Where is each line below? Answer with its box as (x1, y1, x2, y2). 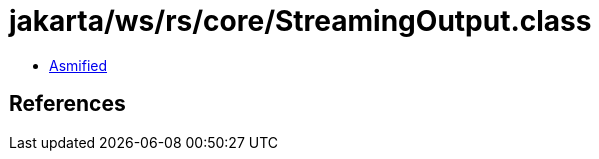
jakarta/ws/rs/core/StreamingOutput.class (9, 4, 592, 38)
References (9, 91, 126, 117)
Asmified (49, 56, 108, 74)
